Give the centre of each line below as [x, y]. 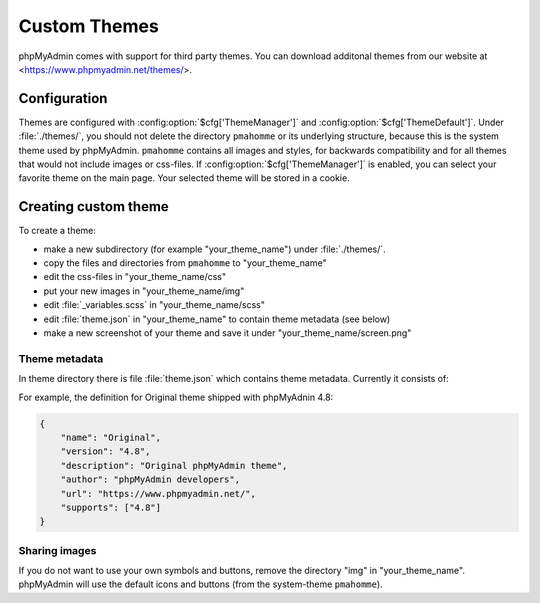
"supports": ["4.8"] [111, 507]
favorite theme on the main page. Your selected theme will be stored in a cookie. [184, 178]
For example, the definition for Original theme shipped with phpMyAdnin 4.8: [176, 397]
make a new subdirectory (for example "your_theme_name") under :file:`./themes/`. [215, 249]
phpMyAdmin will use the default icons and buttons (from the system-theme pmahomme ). [201, 584]
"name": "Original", [111, 437]
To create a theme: [57, 231]
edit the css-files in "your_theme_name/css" [135, 277]
